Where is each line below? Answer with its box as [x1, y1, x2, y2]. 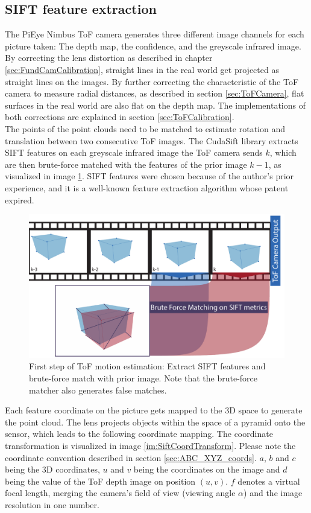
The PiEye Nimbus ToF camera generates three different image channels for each [5, 28, 304, 40]
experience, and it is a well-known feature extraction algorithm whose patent [5, 181, 289, 194]
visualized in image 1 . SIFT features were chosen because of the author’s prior [5, 170, 294, 182]
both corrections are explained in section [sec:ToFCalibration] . [5, 110, 234, 123]
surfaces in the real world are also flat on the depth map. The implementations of [5, 98, 306, 111]
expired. [5, 193, 34, 206]
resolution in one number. [5, 498, 99, 511]
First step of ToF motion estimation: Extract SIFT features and [29, 360, 266, 372]
